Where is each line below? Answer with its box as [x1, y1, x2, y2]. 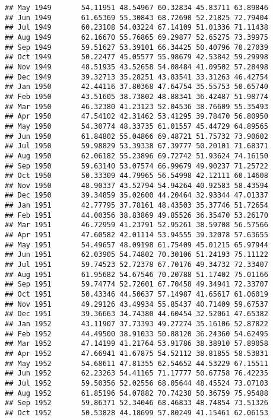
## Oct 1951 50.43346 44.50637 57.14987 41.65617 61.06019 [5, 290, 268, 299]
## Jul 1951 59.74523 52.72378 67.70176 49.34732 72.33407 [5, 260, 268, 269]
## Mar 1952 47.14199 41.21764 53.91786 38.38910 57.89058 [5, 339, 268, 348]
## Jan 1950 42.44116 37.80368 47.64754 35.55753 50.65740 [5, 82, 268, 91]
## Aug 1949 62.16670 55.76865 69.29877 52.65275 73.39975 [5, 33, 268, 42]
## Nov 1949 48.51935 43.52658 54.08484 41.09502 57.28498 [5, 62, 268, 71]
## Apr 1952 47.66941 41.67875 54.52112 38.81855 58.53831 [5, 349, 268, 358]
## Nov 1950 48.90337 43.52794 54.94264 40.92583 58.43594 [5, 181, 268, 190]
